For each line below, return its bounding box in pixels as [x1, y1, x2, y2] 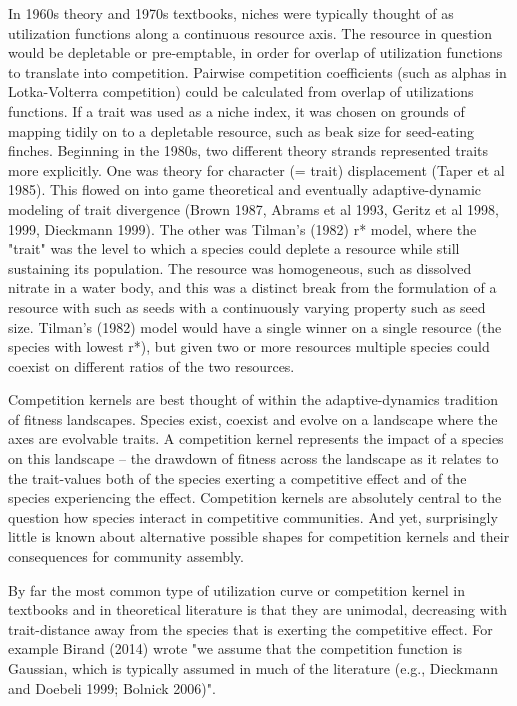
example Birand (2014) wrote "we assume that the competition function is [8, 638, 463, 659]
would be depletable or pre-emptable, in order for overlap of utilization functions [8, 42, 503, 63]
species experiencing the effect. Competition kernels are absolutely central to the [8, 487, 502, 508]
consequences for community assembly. [8, 546, 244, 567]
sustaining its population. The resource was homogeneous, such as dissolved [8, 257, 472, 278]
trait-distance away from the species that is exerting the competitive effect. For [8, 618, 493, 639]
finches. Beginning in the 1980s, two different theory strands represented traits [8, 140, 488, 161]
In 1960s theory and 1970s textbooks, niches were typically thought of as [8, 3, 454, 23]
